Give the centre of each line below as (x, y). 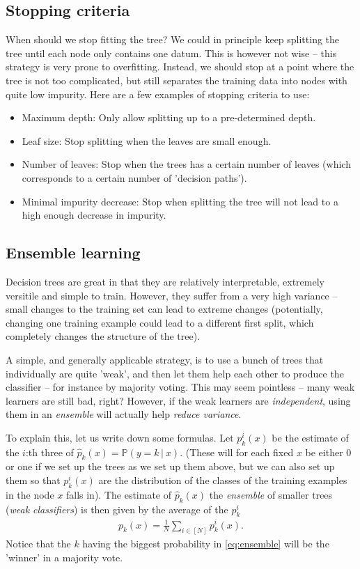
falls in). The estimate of (119, 494)
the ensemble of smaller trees (271, 494)
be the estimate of (310, 437)
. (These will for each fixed (237, 452)
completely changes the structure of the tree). (103, 336)
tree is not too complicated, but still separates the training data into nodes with (177, 80)
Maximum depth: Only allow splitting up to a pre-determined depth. (169, 117)
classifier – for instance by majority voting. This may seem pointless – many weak (180, 387)
